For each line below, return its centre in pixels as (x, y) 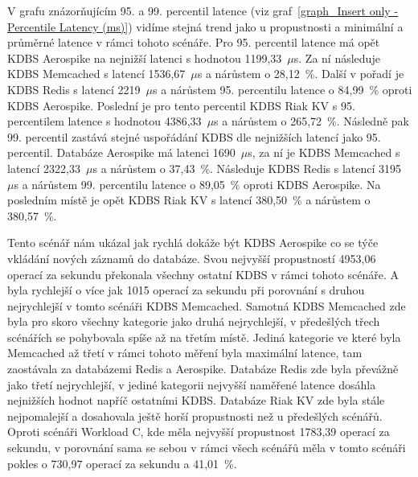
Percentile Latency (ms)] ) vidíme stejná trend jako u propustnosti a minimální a (205, 26)
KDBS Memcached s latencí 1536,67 (96, 74)
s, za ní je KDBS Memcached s (324, 152)
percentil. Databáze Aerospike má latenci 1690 (121, 152)
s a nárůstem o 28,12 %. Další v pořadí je (301, 74)
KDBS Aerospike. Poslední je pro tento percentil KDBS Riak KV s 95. (181, 105)
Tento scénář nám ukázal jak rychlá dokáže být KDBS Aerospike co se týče (193, 243)
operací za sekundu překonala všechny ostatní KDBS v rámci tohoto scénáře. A (203, 274)
